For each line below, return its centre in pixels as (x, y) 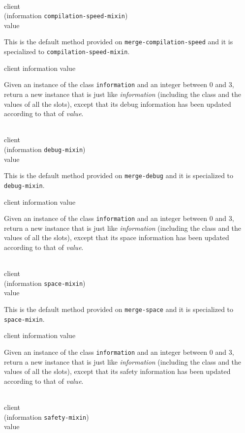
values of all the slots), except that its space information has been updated (117, 237)
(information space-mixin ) (45, 283)
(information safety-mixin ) (46, 417)
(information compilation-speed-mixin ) (66, 15)
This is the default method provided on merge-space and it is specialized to (119, 309)
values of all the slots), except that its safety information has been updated (117, 371)
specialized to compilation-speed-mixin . (67, 51)
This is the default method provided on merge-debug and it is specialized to (119, 175)
